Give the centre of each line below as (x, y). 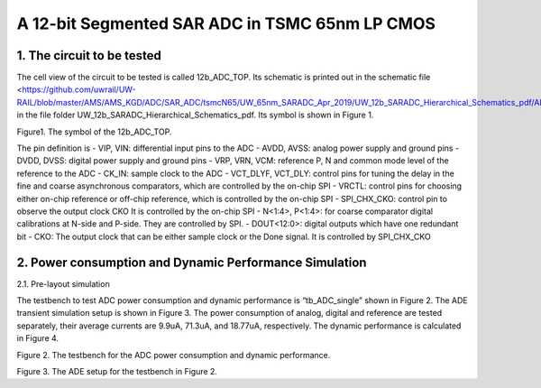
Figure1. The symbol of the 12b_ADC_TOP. (94, 132)
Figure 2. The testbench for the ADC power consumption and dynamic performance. (174, 355)
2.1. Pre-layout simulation (63, 283)
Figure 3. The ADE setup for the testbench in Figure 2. (117, 371)
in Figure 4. (37, 338)
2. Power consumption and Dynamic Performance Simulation (192, 262)
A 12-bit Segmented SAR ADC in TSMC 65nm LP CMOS (226, 23)
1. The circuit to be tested (89, 55)
